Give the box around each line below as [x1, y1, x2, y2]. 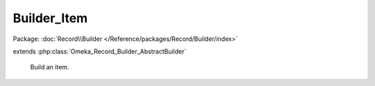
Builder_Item [12, 10, 88, 26]
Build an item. [30, 63, 69, 71]
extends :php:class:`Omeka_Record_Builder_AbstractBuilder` [12, 47, 187, 55]
